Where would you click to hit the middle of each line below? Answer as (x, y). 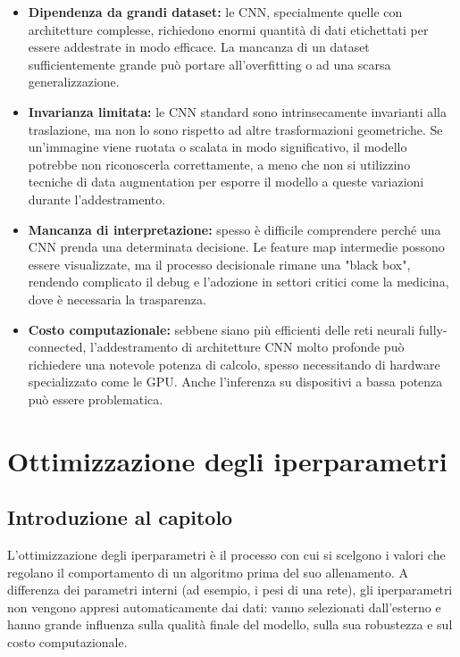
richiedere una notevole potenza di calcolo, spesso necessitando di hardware (234, 364)
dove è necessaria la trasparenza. (117, 299)
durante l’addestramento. (97, 199)
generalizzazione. (74, 82)
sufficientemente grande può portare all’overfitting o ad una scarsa (209, 64)
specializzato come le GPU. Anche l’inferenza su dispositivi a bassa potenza (235, 382)
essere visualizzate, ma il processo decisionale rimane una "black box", (219, 264)
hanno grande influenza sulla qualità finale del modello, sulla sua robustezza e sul (230, 624)
